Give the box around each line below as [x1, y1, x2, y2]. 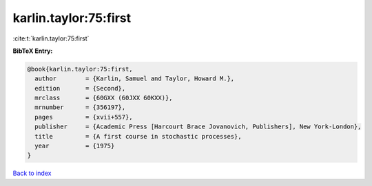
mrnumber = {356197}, [34, 104, 126, 111]
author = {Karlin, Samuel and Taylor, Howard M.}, [34, 75, 235, 82]
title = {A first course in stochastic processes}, [34, 132, 242, 140]
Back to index [12, 169, 52, 178]
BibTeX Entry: [12, 47, 53, 55]
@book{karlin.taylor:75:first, [27, 65, 134, 73]
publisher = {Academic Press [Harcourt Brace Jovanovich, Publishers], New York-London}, [34, 123, 362, 130]
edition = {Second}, [34, 84, 126, 92]
